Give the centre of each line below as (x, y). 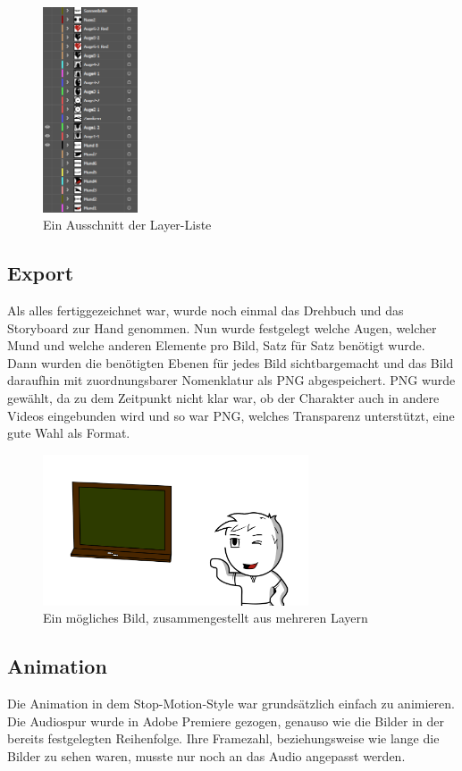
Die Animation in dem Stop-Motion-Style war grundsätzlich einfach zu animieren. (231, 704)
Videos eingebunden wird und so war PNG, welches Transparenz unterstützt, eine (231, 415)
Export (41, 273)
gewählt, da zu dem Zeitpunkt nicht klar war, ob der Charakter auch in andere (223, 398)
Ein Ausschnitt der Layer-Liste (127, 225)
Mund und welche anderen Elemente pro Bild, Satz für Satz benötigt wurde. (216, 345)
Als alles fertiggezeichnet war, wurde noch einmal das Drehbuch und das (206, 310)
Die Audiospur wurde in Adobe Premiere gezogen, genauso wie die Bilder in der (226, 721)
